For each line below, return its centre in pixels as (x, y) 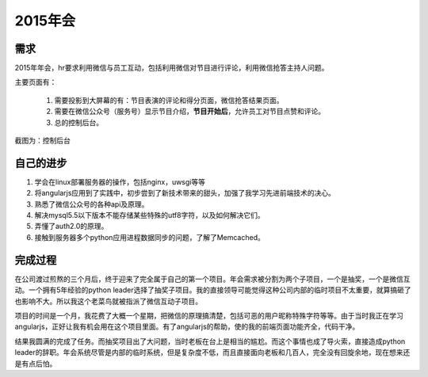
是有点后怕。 (36, 364)
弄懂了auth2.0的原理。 (71, 227)
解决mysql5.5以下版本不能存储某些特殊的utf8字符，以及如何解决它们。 (149, 215)
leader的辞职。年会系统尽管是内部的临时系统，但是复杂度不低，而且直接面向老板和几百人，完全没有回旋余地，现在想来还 (212, 352)
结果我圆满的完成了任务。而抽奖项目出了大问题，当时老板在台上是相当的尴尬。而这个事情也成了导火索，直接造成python (210, 341)
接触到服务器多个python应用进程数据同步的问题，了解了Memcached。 (149, 237)
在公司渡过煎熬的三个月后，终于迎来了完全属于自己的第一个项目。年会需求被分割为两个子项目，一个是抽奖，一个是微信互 (212, 279)
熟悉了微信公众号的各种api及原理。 (92, 204)
